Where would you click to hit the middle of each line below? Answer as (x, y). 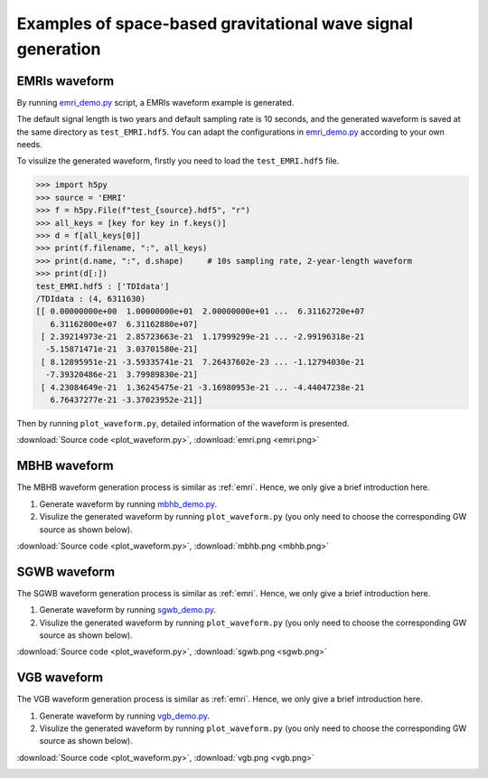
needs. (29, 145)
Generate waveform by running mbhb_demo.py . (128, 504)
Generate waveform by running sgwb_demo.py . (128, 610)
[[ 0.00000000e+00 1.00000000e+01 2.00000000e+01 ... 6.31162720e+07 (200, 311)
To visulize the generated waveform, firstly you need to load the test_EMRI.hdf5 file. (178, 161)
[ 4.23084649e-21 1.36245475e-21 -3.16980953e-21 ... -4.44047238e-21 (203, 387)
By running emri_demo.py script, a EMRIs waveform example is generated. (155, 102)
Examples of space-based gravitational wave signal (215, 23)
